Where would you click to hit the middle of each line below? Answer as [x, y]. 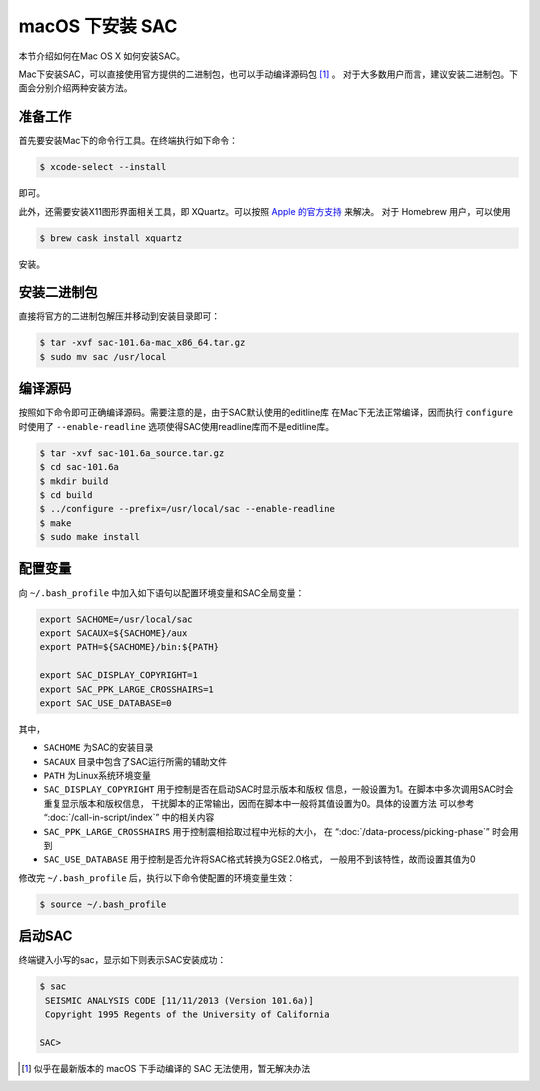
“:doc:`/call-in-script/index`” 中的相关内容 [129, 817]
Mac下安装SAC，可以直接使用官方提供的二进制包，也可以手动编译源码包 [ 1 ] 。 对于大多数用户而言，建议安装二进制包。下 [268, 74]
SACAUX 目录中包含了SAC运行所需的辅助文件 [135, 761]
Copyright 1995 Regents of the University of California [187, 1014]
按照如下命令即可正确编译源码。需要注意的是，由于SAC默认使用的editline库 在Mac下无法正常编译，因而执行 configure [266, 412]
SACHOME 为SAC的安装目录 [98, 747]
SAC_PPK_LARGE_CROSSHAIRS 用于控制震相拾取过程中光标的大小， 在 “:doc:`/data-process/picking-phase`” [266, 831]
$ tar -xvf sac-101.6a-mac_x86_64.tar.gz [142, 343]
